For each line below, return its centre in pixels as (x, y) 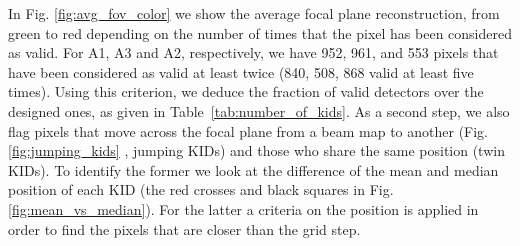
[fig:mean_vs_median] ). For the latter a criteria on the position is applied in (243, 208)
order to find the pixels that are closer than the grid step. (184, 228)
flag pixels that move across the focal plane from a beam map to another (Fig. (248, 130)
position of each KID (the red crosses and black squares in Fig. (201, 189)
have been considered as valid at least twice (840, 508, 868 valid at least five (241, 71)
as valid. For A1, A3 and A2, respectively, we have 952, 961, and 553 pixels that (253, 52)
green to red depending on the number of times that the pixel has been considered (260, 32)
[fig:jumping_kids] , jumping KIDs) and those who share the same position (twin (256, 150)
